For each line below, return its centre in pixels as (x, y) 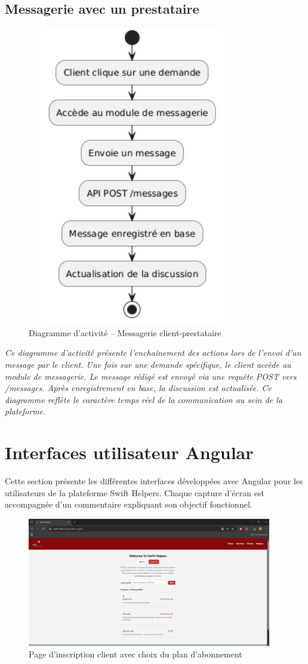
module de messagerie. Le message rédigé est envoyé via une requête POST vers (151, 376)
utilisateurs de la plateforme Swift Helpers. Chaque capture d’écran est (135, 492)
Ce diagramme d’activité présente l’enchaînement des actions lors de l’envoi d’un (153, 353)
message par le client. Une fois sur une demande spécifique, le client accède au (148, 364)
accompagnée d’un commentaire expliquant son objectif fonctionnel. (129, 504)
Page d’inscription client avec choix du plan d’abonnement (135, 654)
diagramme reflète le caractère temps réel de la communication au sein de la (144, 399)
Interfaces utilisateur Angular (129, 452)
